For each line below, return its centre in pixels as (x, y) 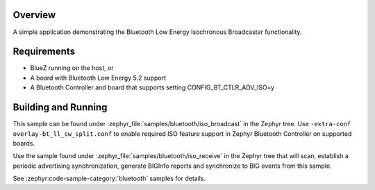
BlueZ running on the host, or (72, 68)
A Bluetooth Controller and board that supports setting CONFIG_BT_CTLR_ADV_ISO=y (152, 87)
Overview (34, 15)
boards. (24, 143)
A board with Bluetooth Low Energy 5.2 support (98, 78)
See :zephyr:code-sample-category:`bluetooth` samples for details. (109, 179)
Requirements (44, 52)
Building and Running (60, 107)
